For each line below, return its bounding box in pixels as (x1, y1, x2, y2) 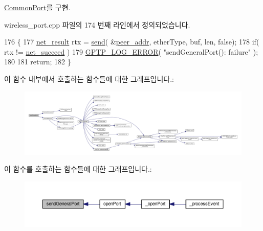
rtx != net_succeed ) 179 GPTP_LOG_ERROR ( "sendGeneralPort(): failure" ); (4, 46, 258, 57)
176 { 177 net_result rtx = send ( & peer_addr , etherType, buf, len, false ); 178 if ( (4, 36, 259, 47)
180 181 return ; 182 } (4, 56, 71, 67)
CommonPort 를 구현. (4, 2, 71, 12)
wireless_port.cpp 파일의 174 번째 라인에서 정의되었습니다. (4, 19, 190, 30)
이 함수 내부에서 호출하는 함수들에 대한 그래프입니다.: (4, 73, 174, 84)
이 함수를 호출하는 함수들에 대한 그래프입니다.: (4, 164, 152, 174)
